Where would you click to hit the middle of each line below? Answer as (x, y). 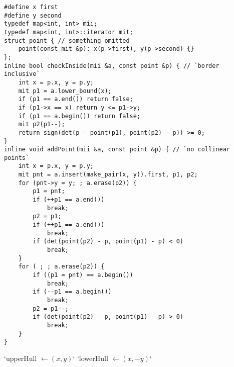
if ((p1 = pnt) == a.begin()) (83, 275)
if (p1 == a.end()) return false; (76, 99)
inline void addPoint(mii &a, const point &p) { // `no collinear (117, 150)
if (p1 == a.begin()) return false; (79, 116)
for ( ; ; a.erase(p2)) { (61, 267)
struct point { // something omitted (67, 40)
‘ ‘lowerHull (90, 358)
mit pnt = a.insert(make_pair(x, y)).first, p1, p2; (108, 175)
